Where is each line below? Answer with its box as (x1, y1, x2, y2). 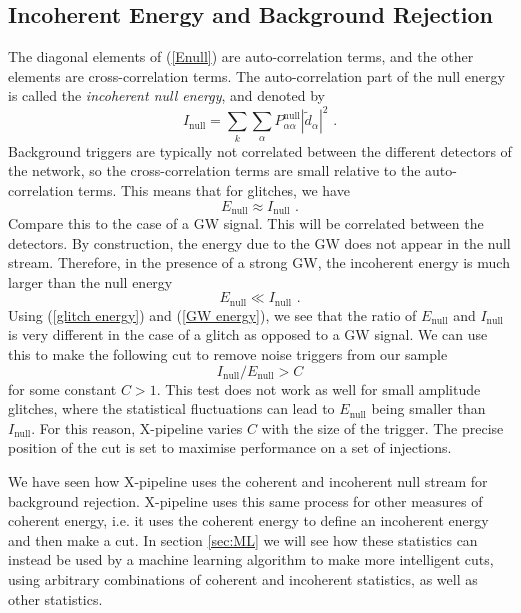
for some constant (8, 378, 117, 399)
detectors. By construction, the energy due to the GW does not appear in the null (8, 232, 511, 253)
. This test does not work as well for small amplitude (156, 378, 481, 399)
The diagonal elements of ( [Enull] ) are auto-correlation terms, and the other (8, 46, 474, 67)
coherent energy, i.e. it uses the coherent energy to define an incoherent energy (8, 510, 489, 531)
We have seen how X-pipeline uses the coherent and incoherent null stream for (8, 471, 488, 492)
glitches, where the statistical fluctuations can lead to (8, 398, 335, 419)
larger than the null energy (8, 271, 173, 292)
